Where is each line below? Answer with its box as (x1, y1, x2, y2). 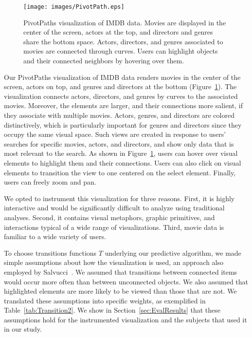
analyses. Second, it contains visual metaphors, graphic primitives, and (4, 212, 215, 222)
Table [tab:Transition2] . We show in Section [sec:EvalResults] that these (4, 305, 221, 315)
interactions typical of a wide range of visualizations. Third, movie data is (4, 222, 224, 232)
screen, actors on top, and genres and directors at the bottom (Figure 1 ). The (4, 81, 237, 92)
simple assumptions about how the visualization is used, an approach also (4, 257, 223, 267)
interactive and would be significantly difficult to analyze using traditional (4, 203, 225, 213)
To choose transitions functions (4, 247, 97, 258)
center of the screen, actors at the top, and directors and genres (23, 27, 213, 37)
